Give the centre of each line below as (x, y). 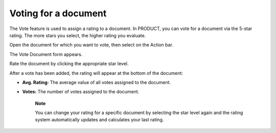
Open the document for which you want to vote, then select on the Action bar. (91, 45)
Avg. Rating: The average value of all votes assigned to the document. (97, 82)
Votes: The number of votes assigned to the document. (81, 92)
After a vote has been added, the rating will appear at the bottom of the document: (96, 73)
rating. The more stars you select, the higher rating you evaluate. (78, 35)
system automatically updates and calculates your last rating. (99, 120)
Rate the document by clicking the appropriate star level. (69, 64)
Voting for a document (58, 13)
